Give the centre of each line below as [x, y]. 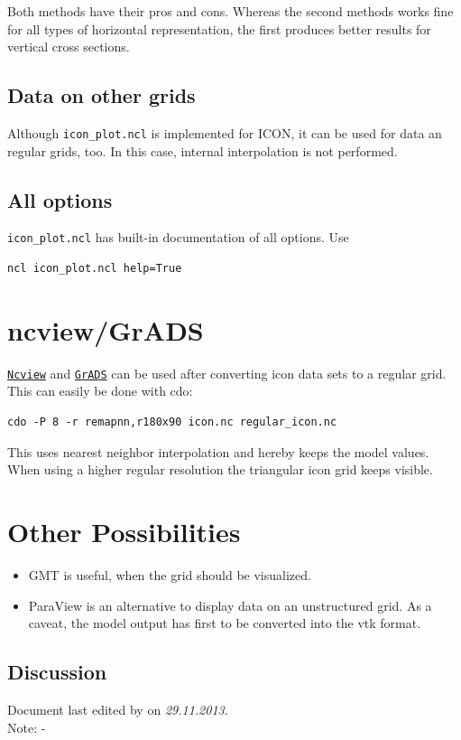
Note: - [27, 727]
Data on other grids [101, 95]
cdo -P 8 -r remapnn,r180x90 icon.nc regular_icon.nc [172, 422]
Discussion [57, 672]
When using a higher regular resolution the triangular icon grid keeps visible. [220, 469]
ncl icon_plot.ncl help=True [95, 269]
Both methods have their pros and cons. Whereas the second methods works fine [230, 11]
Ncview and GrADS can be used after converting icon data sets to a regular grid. [227, 373]
